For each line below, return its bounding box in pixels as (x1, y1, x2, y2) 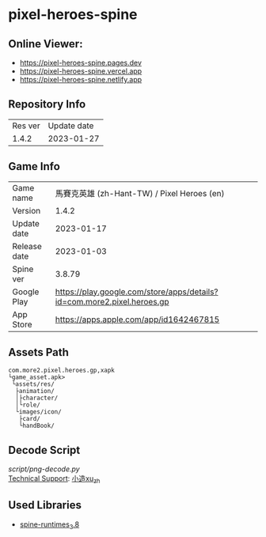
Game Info (8, 160, 61, 173)
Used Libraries (8, 498, 82, 512)
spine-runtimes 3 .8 (19, 520, 80, 531)
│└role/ (15, 401, 41, 409)
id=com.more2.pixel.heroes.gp (55, 296, 169, 307)
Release (12, 240, 42, 251)
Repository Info (8, 97, 86, 112)
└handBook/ (18, 422, 55, 430)
